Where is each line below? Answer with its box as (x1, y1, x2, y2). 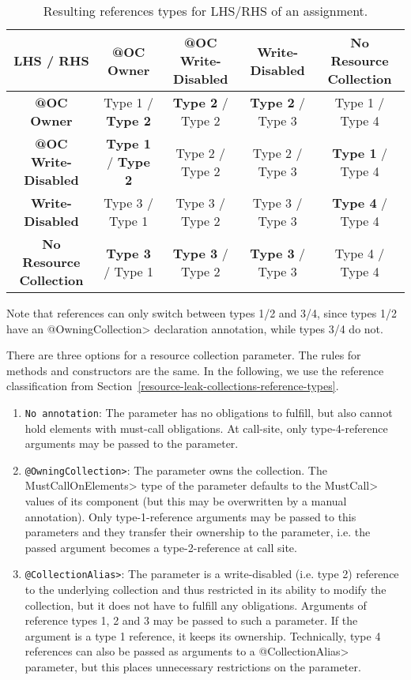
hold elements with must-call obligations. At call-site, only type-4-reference (25, 419, 388, 436)
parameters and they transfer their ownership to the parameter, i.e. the (25, 524, 371, 540)
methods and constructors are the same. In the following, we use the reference (6, 362, 384, 378)
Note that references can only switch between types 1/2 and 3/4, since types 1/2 (6, 305, 397, 321)
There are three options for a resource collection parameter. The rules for (6, 347, 361, 363)
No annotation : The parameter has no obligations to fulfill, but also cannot (25, 404, 393, 420)
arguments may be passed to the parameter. (25, 435, 239, 452)
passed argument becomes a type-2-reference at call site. (25, 539, 297, 555)
